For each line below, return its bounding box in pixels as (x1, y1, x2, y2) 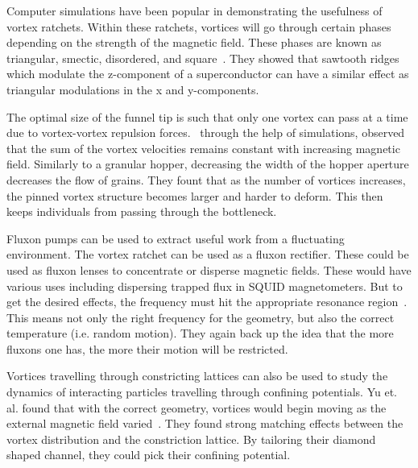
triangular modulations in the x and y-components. (6, 81, 259, 97)
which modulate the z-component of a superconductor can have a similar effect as (6, 65, 409, 82)
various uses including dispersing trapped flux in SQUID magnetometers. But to (6, 277, 403, 294)
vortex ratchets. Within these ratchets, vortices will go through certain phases (6, 18, 391, 35)
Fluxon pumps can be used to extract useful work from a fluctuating (6, 230, 345, 246)
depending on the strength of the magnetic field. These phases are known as (6, 34, 382, 51)
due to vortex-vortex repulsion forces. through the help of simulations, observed (6, 124, 405, 141)
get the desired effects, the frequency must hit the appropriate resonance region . (6, 293, 408, 310)
